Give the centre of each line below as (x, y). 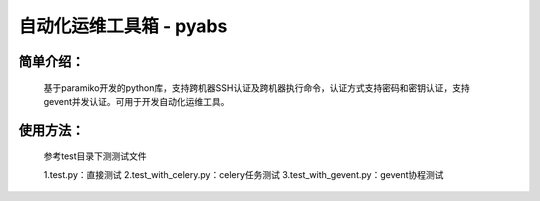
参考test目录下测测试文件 (95, 156)
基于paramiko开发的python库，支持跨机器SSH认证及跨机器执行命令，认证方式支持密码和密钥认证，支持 (256, 87)
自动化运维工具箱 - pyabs (123, 26)
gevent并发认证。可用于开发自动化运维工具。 (136, 101)
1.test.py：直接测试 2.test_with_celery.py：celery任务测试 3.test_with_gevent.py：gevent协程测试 (243, 174)
